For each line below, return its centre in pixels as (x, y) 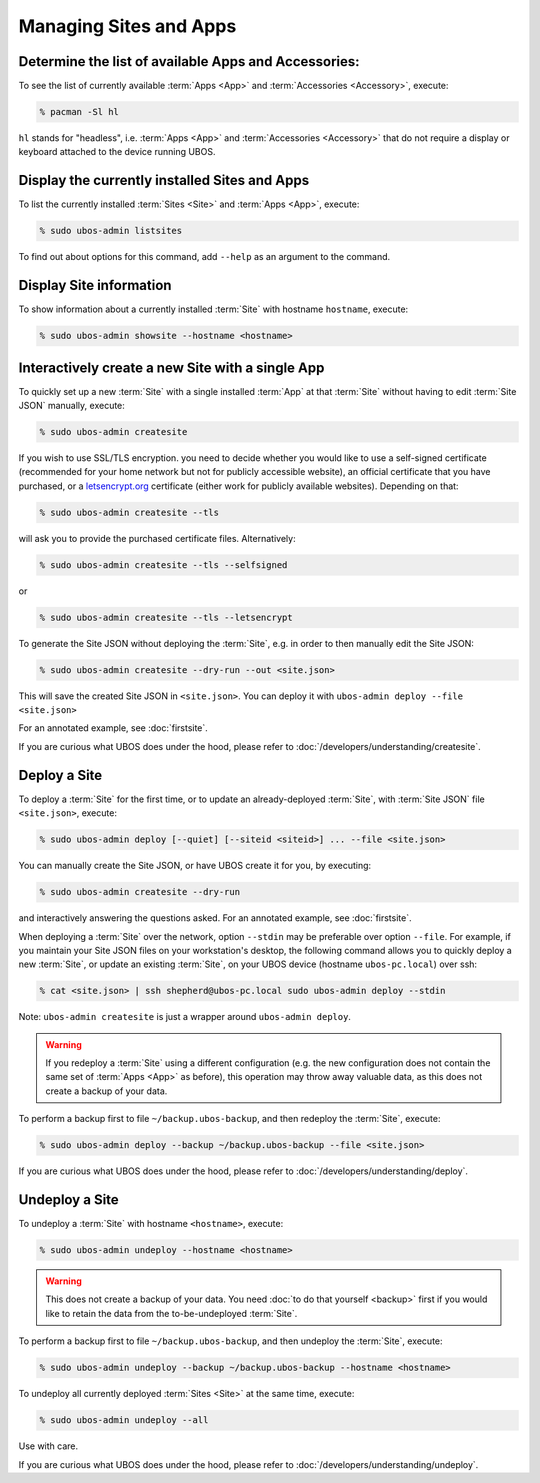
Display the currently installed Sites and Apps (164, 180)
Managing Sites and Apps (127, 26)
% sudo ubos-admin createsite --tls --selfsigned (163, 564)
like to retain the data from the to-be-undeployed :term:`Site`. (171, 1313)
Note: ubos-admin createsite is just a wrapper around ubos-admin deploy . (185, 1017)
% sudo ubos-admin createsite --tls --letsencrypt (166, 617)
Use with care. (48, 1446)
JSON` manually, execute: (71, 406)
